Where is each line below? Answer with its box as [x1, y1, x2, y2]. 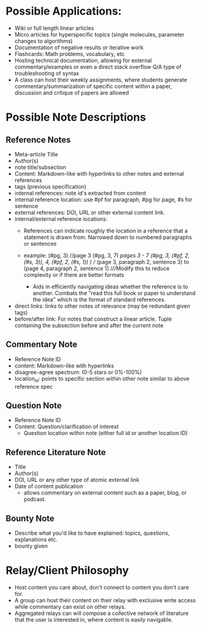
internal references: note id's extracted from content [14, 189, 147, 196]
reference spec [14, 383, 53, 390]
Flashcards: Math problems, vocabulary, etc [14, 50, 125, 57]
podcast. [23, 496, 46, 503]
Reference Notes [5, 134, 71, 145]
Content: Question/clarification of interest [14, 423, 119, 430]
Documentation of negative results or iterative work [14, 44, 144, 51]
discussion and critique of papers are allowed [14, 89, 129, 96]
